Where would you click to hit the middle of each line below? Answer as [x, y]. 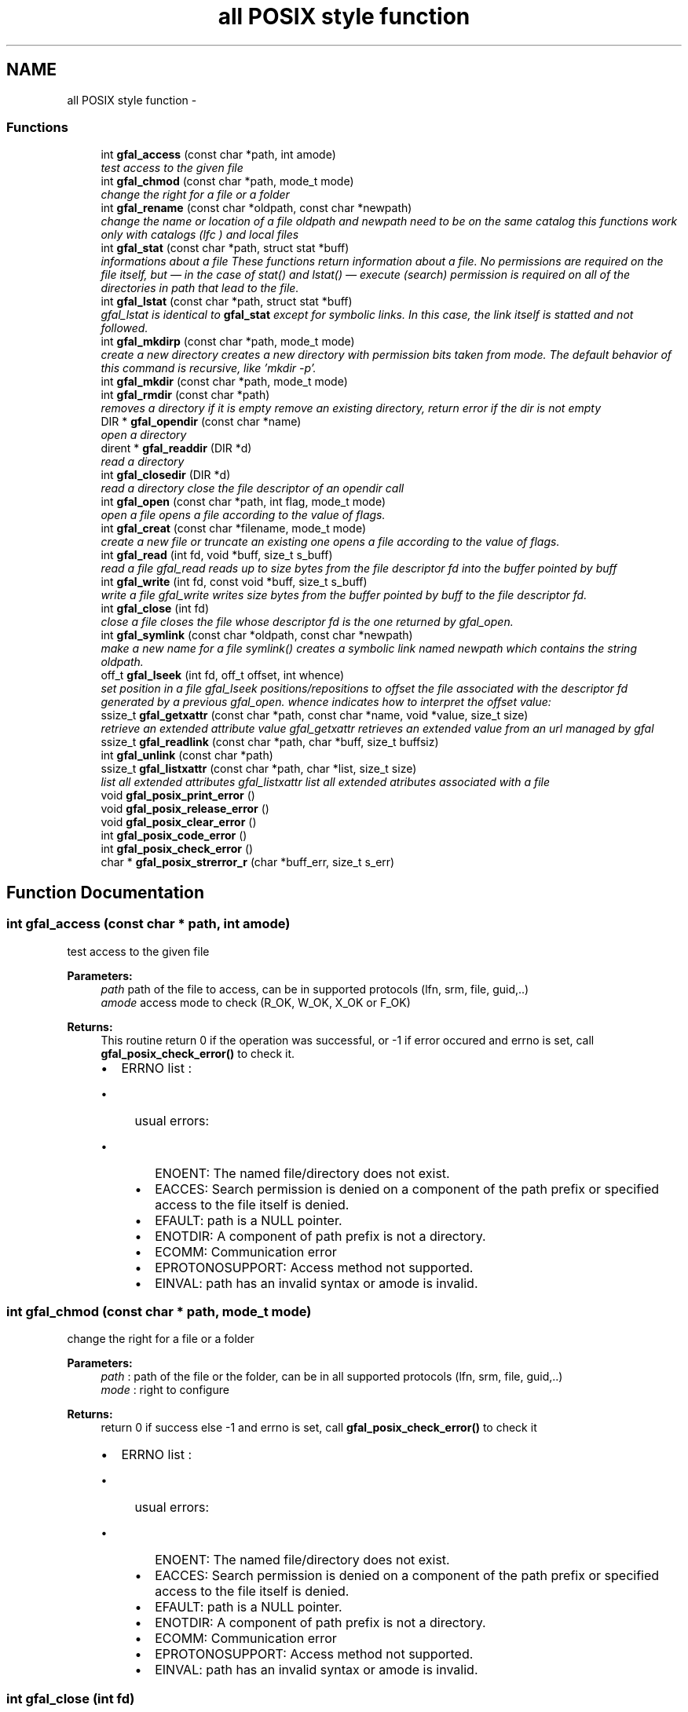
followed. [124, 328]
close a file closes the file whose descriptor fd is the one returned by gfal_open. [307, 622]
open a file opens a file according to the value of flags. [243, 515]
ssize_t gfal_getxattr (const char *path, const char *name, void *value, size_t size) [315, 715]
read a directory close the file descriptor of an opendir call [253, 488]
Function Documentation [105, 892]
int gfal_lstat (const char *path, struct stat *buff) [227, 302]
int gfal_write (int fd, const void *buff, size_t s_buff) [234, 582]
